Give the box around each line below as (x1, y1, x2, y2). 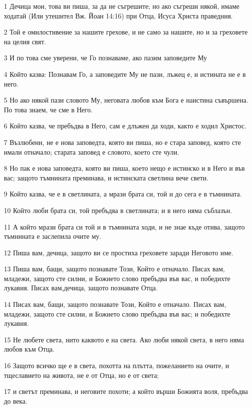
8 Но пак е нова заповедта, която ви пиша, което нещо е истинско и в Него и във (4, 163, 245, 173)
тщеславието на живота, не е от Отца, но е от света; (4, 370, 159, 380)
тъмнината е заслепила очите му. (4, 231, 101, 241)
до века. (4, 395, 28, 406)
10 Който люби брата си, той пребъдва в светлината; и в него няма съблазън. (4, 205, 232, 215)
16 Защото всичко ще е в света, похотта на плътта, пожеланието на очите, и (4, 360, 229, 371)
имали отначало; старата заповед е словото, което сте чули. (4, 146, 179, 157)
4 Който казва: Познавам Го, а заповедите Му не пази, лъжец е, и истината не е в (4, 69, 246, 79)
